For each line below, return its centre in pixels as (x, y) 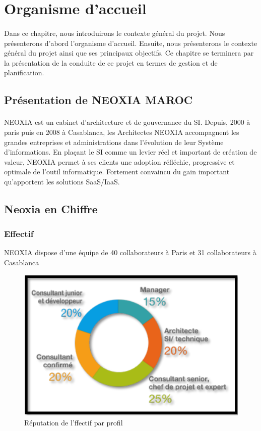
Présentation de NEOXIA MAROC (99, 100)
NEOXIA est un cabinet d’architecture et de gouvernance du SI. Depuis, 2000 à (127, 122)
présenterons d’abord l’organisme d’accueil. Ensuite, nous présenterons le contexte (131, 43)
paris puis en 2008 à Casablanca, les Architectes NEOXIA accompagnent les (122, 132)
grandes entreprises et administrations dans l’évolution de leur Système (114, 142)
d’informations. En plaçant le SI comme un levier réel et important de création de (130, 152)
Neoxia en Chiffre (51, 208)
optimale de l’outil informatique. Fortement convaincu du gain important (117, 172)
